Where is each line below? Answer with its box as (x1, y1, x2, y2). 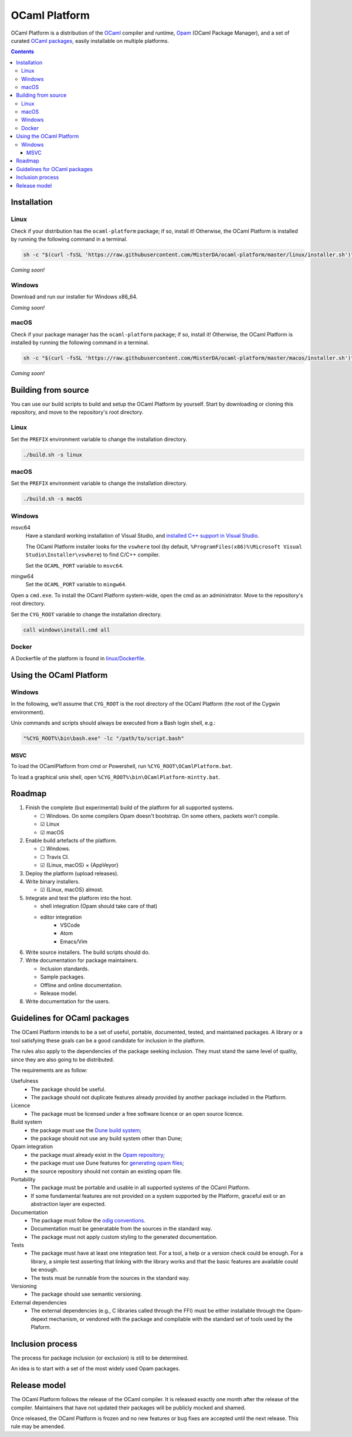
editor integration (40, 913, 82, 920)
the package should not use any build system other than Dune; (31, 1135, 182, 1142)
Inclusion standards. (40, 965, 89, 972)
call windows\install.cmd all (23, 626, 110, 633)
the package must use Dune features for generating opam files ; (31, 1160, 184, 1167)
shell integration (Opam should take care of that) (40, 903, 158, 910)
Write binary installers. (25, 878, 80, 885)
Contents (11, 48, 35, 55)
